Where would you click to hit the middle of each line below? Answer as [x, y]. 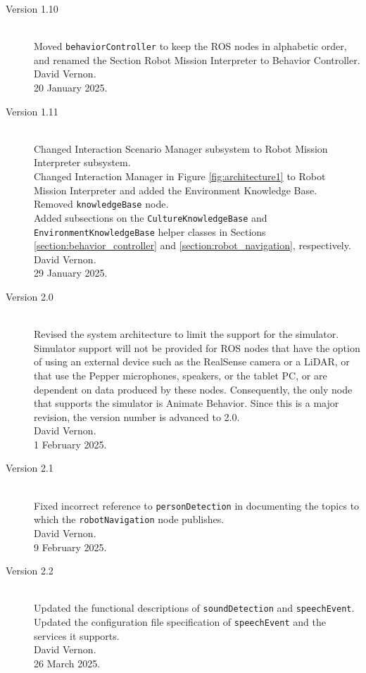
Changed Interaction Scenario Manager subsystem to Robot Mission [181, 148]
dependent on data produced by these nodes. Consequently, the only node [193, 389]
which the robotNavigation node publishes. [129, 519]
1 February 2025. [70, 444]
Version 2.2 [30, 571]
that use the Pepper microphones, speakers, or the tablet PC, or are [181, 375]
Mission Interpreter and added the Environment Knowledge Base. [176, 190]
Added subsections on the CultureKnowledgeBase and [151, 217]
